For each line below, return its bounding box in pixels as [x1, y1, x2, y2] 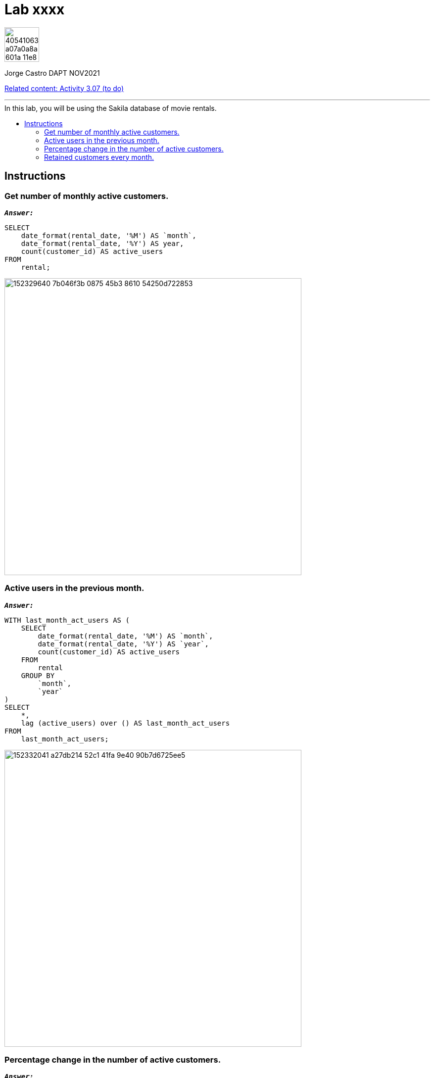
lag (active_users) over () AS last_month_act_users [21, 719, 230, 727]
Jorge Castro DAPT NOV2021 [4, 68, 100, 77]
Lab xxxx [4, 1, 65, 18]
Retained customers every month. [44, 152, 154, 161]
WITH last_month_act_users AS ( [4, 616, 130, 624]
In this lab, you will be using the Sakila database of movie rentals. [4, 103, 217, 112]
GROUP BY [21, 671, 55, 680]
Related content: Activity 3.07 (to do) [4, 84, 124, 93]
